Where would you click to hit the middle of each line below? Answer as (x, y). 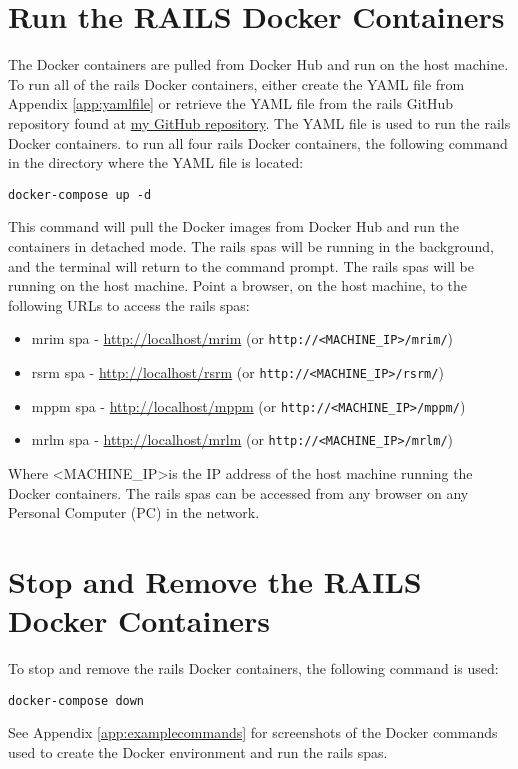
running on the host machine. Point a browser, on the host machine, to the (238, 285)
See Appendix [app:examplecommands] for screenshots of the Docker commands (253, 732)
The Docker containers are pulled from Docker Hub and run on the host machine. (258, 64)
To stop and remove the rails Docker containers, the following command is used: (253, 668)
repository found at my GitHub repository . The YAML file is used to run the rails (259, 122)
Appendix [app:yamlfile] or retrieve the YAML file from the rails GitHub (231, 103)
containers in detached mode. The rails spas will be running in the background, (251, 245)
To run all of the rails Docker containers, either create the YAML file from (236, 83)
